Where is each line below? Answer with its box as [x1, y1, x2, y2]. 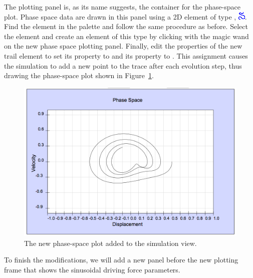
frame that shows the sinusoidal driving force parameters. [4, 264, 180, 274]
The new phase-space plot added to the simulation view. [24, 237, 197, 248]
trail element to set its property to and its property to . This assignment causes [4, 50, 248, 61]
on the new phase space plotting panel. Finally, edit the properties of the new [4, 41, 242, 51]
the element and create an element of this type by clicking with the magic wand [4, 31, 249, 41]
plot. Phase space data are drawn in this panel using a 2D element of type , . [4, 11, 247, 22]
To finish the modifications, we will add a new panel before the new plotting [4, 254, 238, 265]
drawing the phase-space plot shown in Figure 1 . [4, 70, 154, 81]
